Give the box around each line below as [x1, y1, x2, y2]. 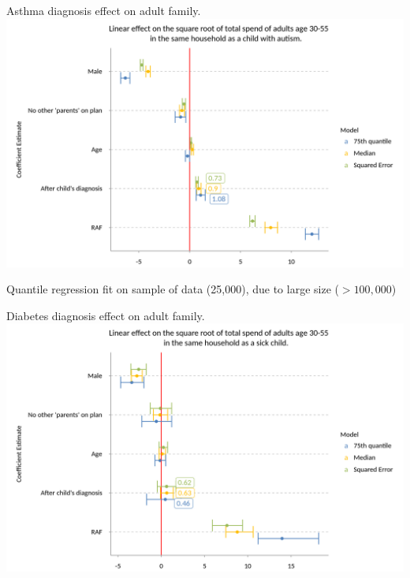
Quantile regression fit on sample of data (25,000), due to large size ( [6, 281, 339, 297]
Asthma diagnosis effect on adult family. [6, 2, 201, 18]
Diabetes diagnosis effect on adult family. [6, 307, 205, 323]
